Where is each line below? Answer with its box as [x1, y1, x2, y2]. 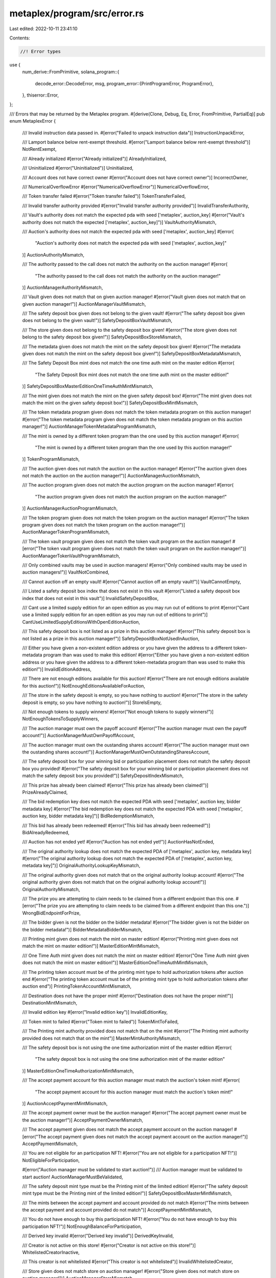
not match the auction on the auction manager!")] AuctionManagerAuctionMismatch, [22, 473, 200, 479]
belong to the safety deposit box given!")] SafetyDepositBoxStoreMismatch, [22, 334, 182, 340]
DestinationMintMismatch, [22, 1000, 78, 1006]
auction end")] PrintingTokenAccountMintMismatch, [22, 983, 132, 989]
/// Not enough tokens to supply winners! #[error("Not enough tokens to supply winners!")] [22, 709, 214, 715]
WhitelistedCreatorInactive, [22, 1249, 80, 1256]
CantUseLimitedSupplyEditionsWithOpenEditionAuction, [22, 619, 141, 625]
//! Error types [20, 49, 61, 54]
